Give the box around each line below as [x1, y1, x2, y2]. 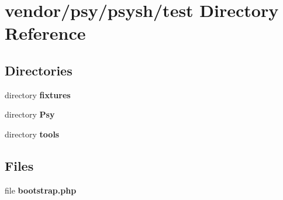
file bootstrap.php [5, 184, 77, 196]
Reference [5, 21, 86, 45]
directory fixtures [5, 88, 71, 101]
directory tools [5, 127, 60, 140]
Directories [5, 61, 73, 79]
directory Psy [5, 108, 55, 120]
